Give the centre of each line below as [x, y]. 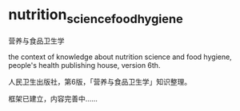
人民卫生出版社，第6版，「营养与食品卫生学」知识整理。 [100, 81]
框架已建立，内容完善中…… [53, 98]
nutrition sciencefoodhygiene [96, 16]
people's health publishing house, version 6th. [84, 65]
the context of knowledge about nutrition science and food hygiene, [120, 57]
